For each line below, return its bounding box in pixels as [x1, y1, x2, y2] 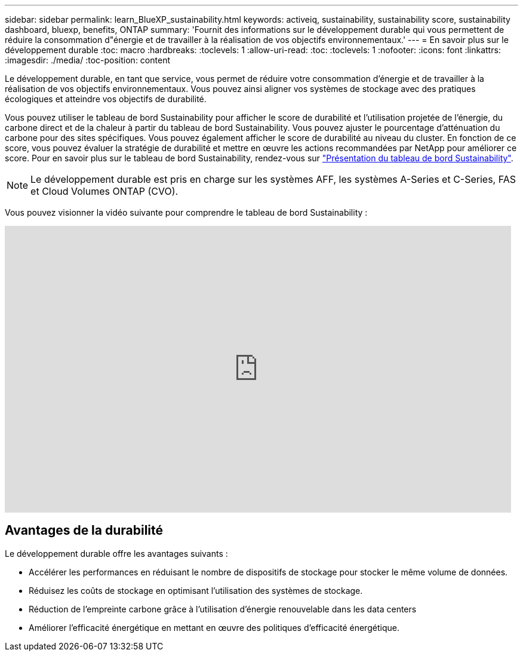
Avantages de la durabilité [5, 523, 164, 538]
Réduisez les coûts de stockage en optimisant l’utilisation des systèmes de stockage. [29, 585, 363, 596]
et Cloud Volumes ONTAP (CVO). [30, 185, 179, 197]
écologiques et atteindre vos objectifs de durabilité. [5, 94, 207, 104]
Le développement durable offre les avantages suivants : [5, 548, 228, 559]
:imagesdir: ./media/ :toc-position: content [5, 55, 170, 65]
